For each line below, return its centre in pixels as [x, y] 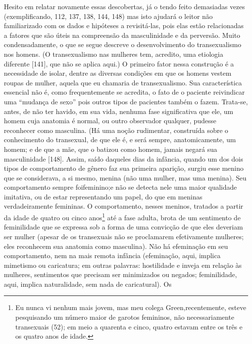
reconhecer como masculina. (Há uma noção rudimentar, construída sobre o [116, 130]
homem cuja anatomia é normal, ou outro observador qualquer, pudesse [110, 121]
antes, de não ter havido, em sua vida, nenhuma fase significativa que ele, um [119, 111]
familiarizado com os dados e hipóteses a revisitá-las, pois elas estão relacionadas [124, 25]
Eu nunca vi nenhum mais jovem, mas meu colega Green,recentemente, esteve [131, 307]
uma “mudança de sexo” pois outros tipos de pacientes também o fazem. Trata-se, [126, 101]
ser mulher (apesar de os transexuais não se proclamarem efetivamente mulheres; [124, 236]
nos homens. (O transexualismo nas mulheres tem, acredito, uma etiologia [114, 54]
